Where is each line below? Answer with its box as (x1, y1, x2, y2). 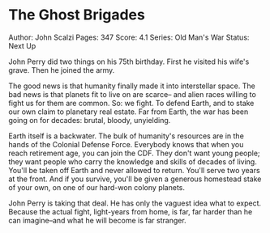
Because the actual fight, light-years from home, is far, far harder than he (8, 206, 253, 216)
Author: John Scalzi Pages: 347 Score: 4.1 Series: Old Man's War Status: (8, 32, 250, 42)
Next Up (8, 40, 36, 50)
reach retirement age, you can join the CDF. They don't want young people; (8, 148, 261, 158)
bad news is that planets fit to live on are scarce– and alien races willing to (8, 89, 257, 99)
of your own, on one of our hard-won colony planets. (8, 182, 185, 192)
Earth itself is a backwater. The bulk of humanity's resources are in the (8, 131, 245, 141)
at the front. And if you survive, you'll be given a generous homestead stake (8, 174, 262, 184)
